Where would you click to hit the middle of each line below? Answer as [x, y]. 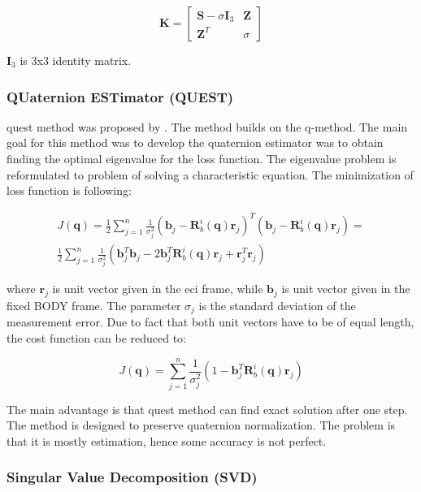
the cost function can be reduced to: [97, 337]
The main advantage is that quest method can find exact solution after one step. [207, 409]
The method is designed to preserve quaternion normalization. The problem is [201, 425]
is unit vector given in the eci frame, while [158, 289]
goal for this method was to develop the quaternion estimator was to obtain [195, 142]
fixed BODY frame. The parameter [94, 305]
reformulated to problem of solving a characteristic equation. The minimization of [210, 174]
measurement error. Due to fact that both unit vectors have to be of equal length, [210, 322]
